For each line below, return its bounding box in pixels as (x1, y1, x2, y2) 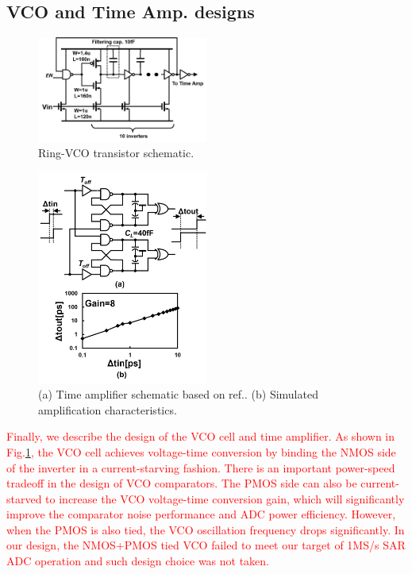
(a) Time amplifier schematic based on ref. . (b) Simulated (38, 386, 318, 403)
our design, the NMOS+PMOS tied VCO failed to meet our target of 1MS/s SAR (6, 537, 406, 553)
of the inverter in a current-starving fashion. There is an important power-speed (6, 459, 395, 476)
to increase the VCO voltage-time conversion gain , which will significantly (45, 490, 405, 507)
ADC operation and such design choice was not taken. (6, 553, 270, 569)
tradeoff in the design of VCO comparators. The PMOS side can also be (6, 475, 357, 491)
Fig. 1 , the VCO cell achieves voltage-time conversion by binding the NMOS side (6, 443, 396, 460)
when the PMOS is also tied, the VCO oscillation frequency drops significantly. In (6, 521, 405, 537)
